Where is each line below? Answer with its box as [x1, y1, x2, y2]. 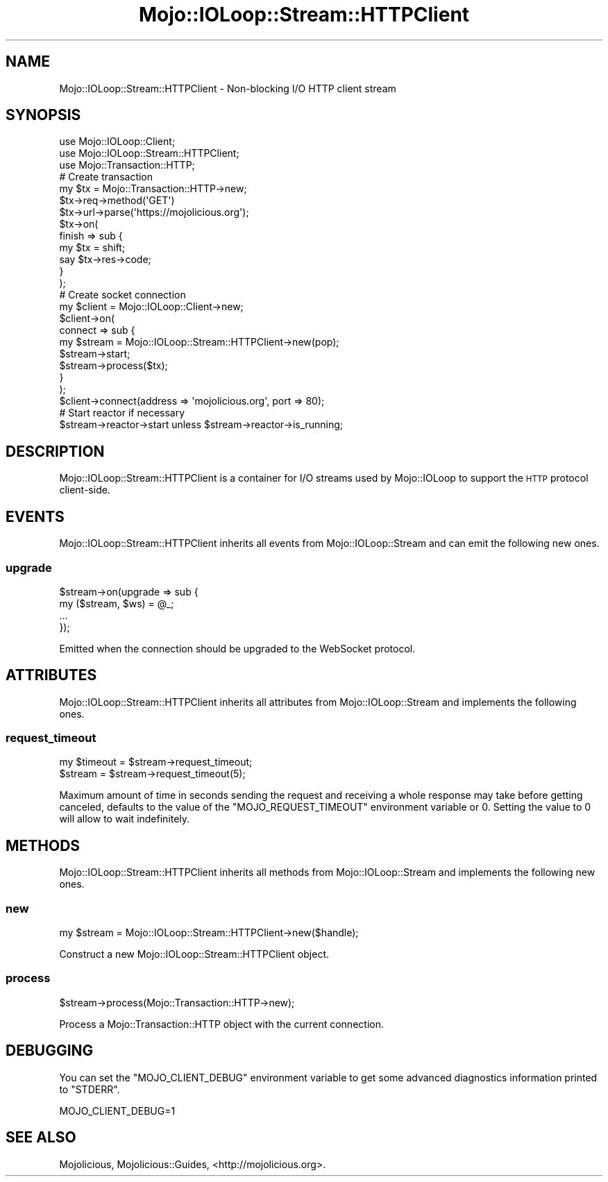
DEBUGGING [6, 1042, 94, 1060]
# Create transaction [59, 171, 153, 183]
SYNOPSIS [6, 106, 81, 124]
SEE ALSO [6, 1129, 76, 1147]
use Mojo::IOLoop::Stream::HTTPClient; [59, 147, 239, 160]
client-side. [59, 484, 110, 496]
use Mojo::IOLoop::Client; [59, 135, 176, 148]
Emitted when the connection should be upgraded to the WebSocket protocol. [59, 642, 416, 655]
